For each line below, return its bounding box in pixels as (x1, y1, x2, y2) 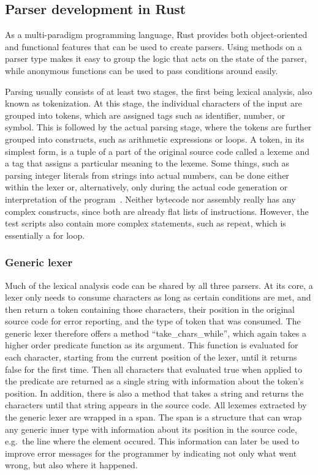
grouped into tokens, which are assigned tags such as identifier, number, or (5, 108, 286, 121)
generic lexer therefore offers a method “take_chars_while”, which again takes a (5, 326, 306, 339)
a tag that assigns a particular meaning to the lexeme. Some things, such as (5, 157, 290, 170)
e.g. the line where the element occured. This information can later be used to (5, 435, 300, 447)
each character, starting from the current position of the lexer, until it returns (5, 351, 297, 364)
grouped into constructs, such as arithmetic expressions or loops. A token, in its (5, 132, 305, 145)
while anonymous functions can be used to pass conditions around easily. (5, 64, 278, 77)
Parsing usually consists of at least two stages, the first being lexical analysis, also (5, 84, 312, 97)
